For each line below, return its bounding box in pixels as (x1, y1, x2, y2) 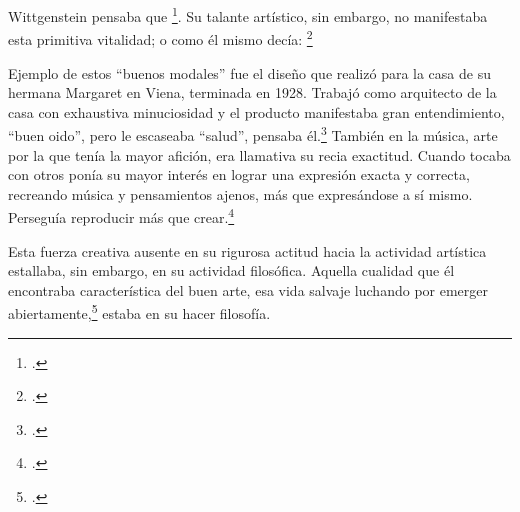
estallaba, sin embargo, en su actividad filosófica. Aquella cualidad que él (8, 260, 455, 281)
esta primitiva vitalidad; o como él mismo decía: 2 (8, 26, 313, 49)
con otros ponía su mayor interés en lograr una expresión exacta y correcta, (8, 164, 470, 185)
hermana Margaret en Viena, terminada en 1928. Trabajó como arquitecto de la (8, 82, 497, 103)
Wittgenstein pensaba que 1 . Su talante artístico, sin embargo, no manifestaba (8, 3, 488, 26)
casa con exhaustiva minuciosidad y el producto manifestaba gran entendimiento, (8, 101, 505, 122)
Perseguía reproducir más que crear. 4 (8, 204, 235, 227)
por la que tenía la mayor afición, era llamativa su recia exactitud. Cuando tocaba (8, 144, 511, 165)
